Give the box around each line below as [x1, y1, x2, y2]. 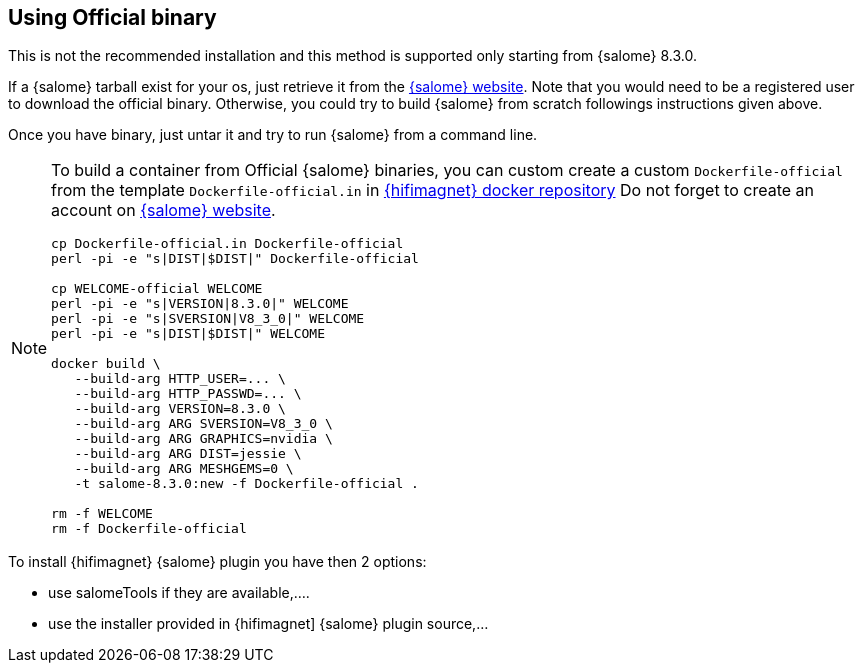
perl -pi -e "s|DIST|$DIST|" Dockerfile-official [51, 251, 419, 267]
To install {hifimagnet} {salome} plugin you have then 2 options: [8, 553, 427, 571]
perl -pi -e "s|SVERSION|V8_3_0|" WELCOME [51, 311, 365, 327]
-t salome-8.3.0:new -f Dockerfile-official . [74, 476, 419, 492]
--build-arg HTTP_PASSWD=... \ [74, 386, 302, 402]
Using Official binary [8, 5, 217, 30]
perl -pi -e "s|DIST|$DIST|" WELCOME [51, 326, 325, 342]
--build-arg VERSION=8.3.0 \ [74, 401, 286, 417]
